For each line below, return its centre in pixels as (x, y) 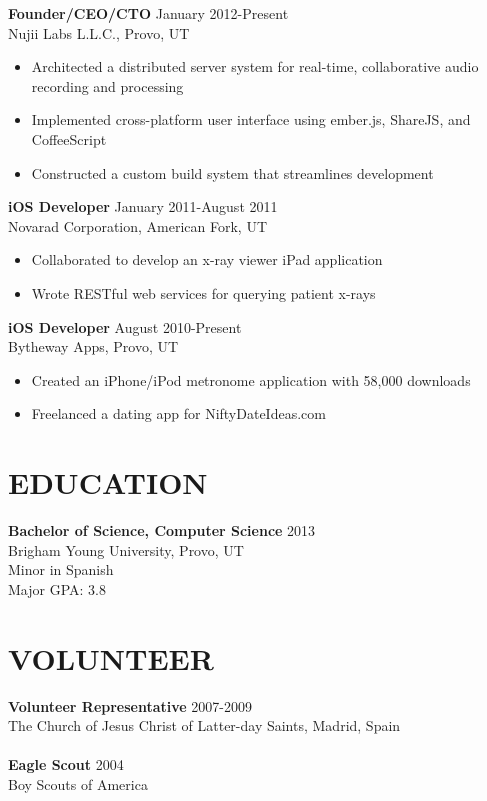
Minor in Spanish (61, 569)
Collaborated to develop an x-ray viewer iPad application (207, 259)
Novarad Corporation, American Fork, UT (138, 225)
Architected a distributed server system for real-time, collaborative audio (255, 66)
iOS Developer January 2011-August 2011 (143, 206)
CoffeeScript (69, 138)
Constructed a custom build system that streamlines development (232, 172)
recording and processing (107, 85)
